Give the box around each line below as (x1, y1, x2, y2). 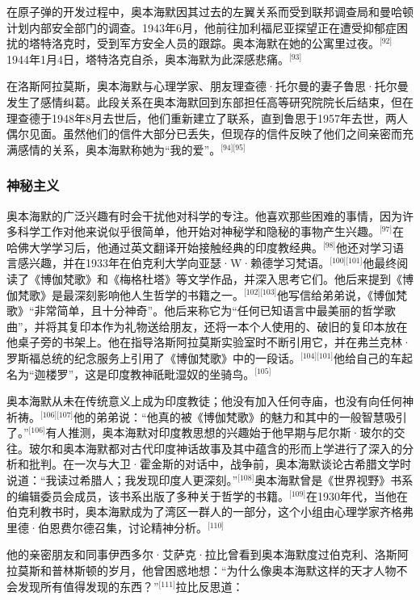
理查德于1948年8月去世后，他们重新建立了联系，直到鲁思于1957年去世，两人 (6, 109, 408, 126)
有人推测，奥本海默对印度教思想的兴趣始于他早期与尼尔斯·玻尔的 (45, 424, 394, 441)
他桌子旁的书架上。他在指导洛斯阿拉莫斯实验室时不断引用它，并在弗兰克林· (6, 334, 411, 350)
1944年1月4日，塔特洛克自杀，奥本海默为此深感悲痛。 (6, 50, 289, 67)
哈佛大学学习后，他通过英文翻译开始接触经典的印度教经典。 (6, 238, 323, 255)
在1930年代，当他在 (305, 487, 408, 504)
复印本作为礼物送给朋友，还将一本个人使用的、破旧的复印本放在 (68, 317, 408, 334)
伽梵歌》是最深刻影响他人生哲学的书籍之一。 (6, 286, 244, 303)
